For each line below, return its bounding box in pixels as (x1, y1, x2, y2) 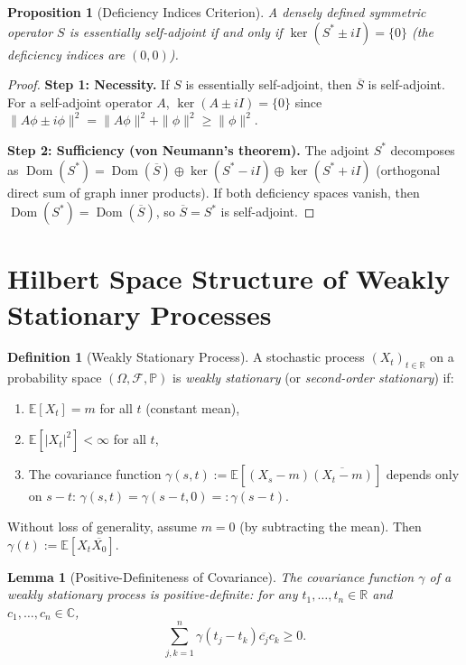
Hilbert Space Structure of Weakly (7, 260, 450, 297)
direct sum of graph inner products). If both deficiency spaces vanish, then (7, 182, 420, 201)
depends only (386, 465, 460, 484)
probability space (7, 368, 102, 387)
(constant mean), (145, 398, 240, 417)
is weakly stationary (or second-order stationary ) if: (172, 368, 454, 387)
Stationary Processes (7, 295, 272, 332)
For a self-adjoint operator (7, 92, 153, 111)
